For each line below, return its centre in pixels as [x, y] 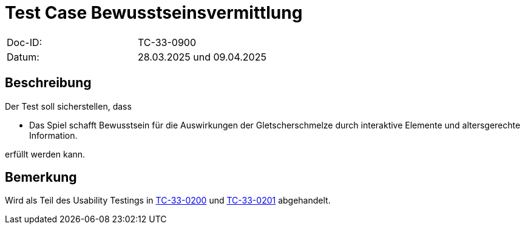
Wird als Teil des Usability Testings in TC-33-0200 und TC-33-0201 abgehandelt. [168, 201]
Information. [53, 135]
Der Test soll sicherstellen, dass [68, 106]
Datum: [23, 57]
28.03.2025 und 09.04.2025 [202, 57]
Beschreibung [48, 83]
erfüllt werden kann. [45, 154]
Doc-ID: [25, 42]
